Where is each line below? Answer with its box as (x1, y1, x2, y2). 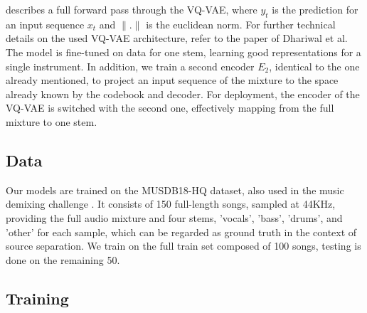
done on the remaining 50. (6, 252, 120, 267)
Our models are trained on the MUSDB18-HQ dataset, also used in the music (6, 182, 344, 197)
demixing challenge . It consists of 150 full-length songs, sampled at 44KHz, (6, 196, 336, 211)
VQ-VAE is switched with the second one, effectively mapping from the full (6, 100, 334, 115)
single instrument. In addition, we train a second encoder (6, 58, 255, 73)
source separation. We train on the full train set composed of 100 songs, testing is (6, 238, 361, 253)
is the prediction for (272, 2, 358, 16)
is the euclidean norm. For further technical (146, 16, 336, 31)
